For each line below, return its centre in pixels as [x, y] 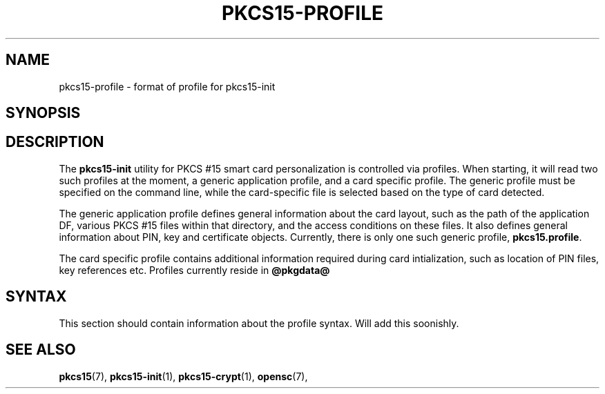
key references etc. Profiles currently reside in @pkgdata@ [194, 270]
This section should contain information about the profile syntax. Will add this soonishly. [259, 323]
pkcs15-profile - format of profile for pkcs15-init [167, 86]
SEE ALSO [41, 350]
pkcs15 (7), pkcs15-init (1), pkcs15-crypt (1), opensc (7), [183, 376]
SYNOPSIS [43, 113]
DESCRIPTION [55, 142]
